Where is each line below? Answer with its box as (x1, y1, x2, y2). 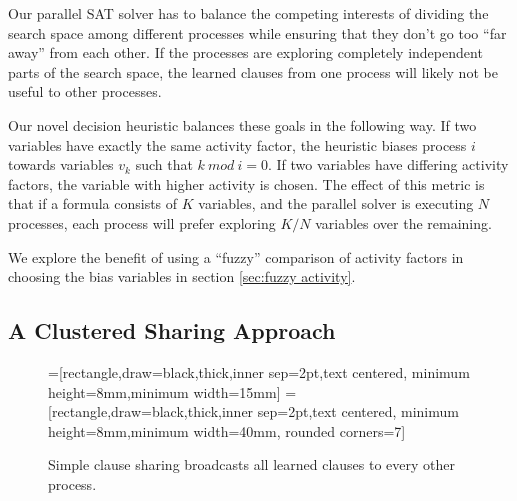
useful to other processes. (8, 81, 162, 102)
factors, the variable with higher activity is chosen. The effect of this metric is (8, 173, 485, 194)
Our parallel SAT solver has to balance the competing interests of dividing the (8, 3, 489, 23)
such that (135, 154, 193, 175)
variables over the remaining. (315, 212, 492, 233)
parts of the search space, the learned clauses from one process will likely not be (8, 61, 498, 82)
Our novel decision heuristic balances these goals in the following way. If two (8, 114, 477, 135)
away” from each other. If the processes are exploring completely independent (8, 42, 483, 63)
